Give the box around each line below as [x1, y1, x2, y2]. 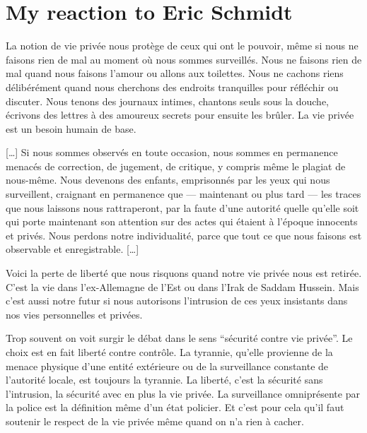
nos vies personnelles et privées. [6, 307, 143, 321]
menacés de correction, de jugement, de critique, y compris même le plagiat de [6, 158, 346, 173]
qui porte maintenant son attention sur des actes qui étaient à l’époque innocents [6, 214, 358, 229]
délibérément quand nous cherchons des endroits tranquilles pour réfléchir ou [6, 79, 339, 94]
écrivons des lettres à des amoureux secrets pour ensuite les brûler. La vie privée [6, 107, 354, 122]
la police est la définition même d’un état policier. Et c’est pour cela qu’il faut [6, 400, 344, 415]
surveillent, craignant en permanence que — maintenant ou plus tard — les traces [6, 186, 361, 201]
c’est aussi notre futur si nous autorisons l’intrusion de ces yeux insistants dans [6, 293, 348, 308]
